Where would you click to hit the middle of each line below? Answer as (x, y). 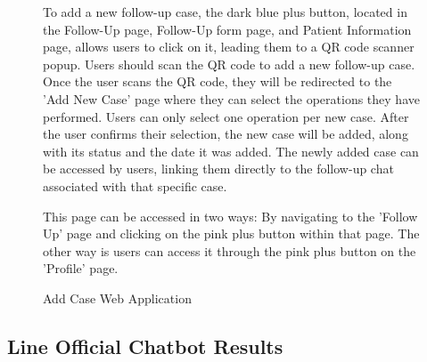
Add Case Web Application (117, 298)
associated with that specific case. (135, 185)
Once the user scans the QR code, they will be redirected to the (218, 81)
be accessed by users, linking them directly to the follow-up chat (218, 169)
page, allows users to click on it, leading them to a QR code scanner (229, 47)
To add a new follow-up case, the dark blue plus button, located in (225, 12)
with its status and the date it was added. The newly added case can (231, 151)
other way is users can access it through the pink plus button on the (230, 250)
